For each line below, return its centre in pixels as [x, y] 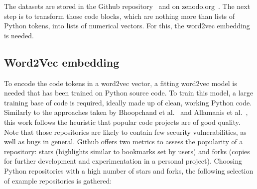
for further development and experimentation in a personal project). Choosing [123, 161]
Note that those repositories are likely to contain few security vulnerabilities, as [125, 132]
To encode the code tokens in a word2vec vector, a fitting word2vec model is [121, 83]
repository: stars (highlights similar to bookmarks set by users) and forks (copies [127, 151]
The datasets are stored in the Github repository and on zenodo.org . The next [127, 6]
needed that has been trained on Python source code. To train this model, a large [129, 93]
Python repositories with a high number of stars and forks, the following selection [129, 170]
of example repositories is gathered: [58, 180]
